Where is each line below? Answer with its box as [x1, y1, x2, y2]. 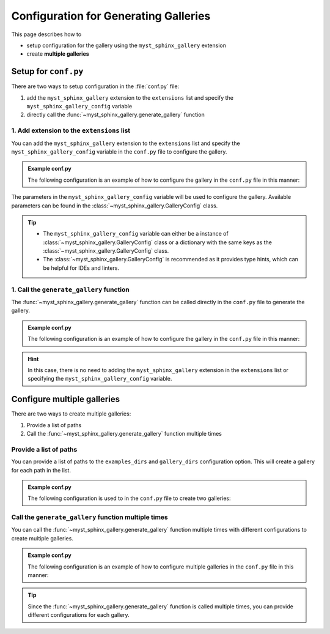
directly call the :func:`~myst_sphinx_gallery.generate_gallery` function [26, 111, 205, 119]
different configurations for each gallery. [28, 611, 130, 619]
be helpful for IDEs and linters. [43, 264, 119, 272]
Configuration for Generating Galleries [11, 9, 211, 23]
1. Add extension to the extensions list [11, 126, 131, 135]
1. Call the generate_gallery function [11, 285, 130, 294]
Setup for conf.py [11, 66, 84, 76]
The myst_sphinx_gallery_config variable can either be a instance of [43, 230, 229, 237]
